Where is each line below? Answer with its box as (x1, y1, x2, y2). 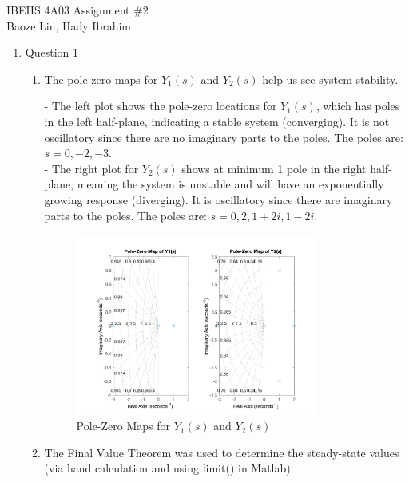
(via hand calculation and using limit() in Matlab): (44, 460, 294, 476)
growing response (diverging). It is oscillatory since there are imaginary (44, 191, 393, 207)
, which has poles (316, 97, 400, 114)
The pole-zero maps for (44, 70, 158, 87)
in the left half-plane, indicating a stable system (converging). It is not (44, 113, 390, 129)
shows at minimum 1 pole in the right (181, 160, 367, 176)
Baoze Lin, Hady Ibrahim (6, 17, 131, 34)
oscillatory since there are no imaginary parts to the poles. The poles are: (44, 128, 403, 145)
